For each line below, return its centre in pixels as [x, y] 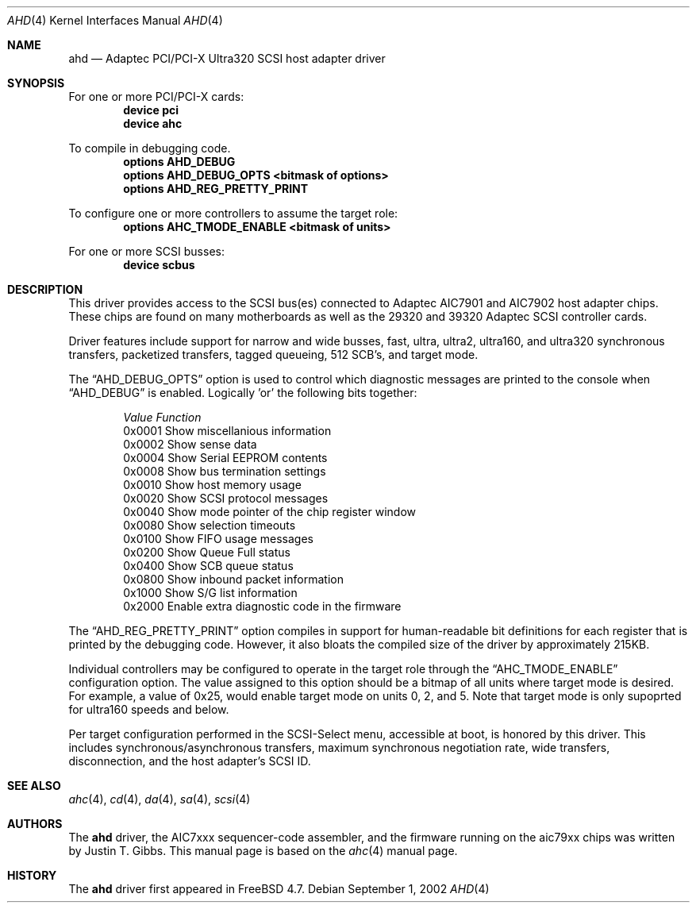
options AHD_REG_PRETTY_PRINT [216, 189]
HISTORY [32, 875]
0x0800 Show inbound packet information [233, 579]
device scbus [159, 265]
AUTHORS [35, 824]
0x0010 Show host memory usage [212, 485]
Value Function [162, 417]
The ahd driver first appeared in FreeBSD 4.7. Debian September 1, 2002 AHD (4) [279, 889]
